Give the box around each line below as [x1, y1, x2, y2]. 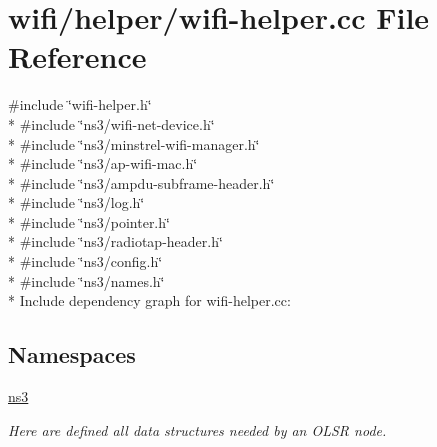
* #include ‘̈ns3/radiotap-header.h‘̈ [8, 231, 223, 252]
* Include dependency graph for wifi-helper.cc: [8, 290, 291, 311]
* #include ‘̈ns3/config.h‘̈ [8, 251, 163, 272]
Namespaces [8, 339, 136, 370]
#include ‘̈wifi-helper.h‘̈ [8, 94, 152, 115]
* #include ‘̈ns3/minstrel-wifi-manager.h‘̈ [8, 133, 260, 154]
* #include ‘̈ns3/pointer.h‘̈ [8, 211, 170, 232]
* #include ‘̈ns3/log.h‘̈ [8, 192, 145, 213]
